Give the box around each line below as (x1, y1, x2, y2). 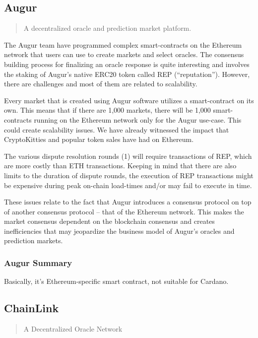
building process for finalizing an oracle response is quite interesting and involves (4, 59, 250, 69)
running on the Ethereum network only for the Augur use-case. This (34, 114, 242, 125)
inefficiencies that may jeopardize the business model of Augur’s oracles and (4, 225, 235, 236)
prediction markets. (4, 235, 63, 246)
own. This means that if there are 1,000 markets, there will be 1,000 (4, 105, 211, 115)
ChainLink (4, 300, 59, 316)
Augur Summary (4, 257, 72, 269)
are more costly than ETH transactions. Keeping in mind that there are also (4, 160, 237, 171)
